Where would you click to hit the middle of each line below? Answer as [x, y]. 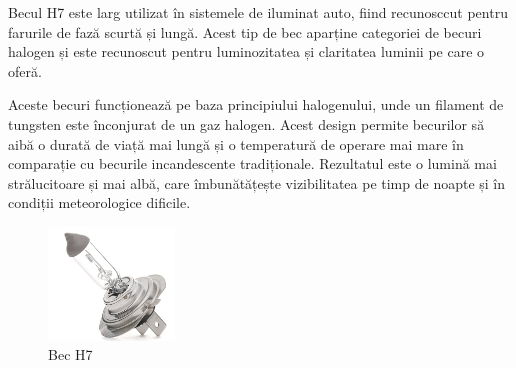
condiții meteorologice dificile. [99, 202]
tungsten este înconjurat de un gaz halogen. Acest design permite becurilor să [246, 123]
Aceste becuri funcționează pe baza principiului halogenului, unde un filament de [256, 104]
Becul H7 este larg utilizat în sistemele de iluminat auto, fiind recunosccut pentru [258, 12]
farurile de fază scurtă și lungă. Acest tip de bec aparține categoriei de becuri [245, 31]
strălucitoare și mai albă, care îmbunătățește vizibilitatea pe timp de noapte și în [257, 182]
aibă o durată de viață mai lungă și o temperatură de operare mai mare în [236, 143]
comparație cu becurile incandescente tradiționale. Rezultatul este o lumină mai [252, 163]
